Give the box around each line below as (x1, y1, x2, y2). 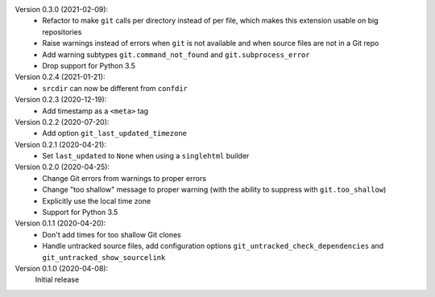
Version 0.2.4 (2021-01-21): (14, 72, 106, 82)
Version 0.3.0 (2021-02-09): (14, 5, 109, 14)
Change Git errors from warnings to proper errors (42, 173, 207, 183)
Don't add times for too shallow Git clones (42, 229, 181, 239)
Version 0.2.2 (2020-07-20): (14, 117, 110, 126)
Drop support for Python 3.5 (42, 60, 136, 70)
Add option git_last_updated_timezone (42, 129, 188, 138)
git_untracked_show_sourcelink (42, 253, 166, 262)
